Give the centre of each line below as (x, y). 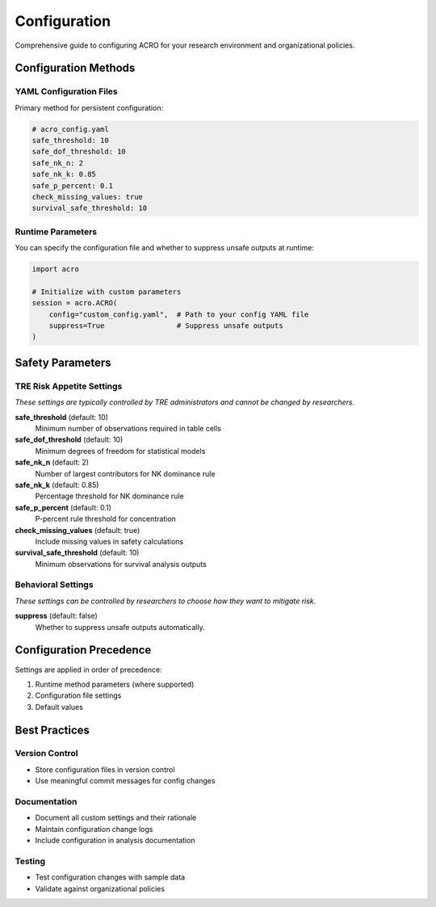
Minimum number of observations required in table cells (128, 429)
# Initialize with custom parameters (107, 292)
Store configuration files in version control (105, 769)
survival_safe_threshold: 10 (90, 208)
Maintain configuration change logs (94, 829)
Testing (30, 861)
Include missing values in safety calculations (109, 541)
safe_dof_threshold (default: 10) (69, 439)
